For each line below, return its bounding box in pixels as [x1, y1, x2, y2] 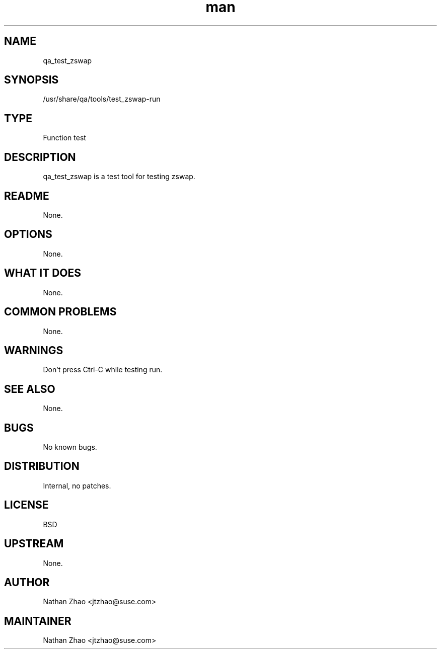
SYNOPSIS [4, 73, 59, 87]
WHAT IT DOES [4, 267, 82, 280]
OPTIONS [4, 228, 52, 241]
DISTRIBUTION [4, 460, 80, 473]
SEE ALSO [4, 382, 55, 395]
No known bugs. [43, 443, 97, 452]
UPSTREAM [4, 537, 64, 550]
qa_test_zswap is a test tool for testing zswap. [43, 172, 195, 181]
